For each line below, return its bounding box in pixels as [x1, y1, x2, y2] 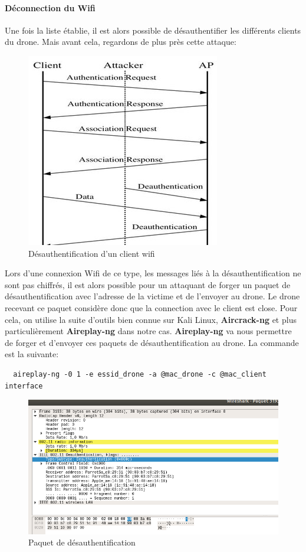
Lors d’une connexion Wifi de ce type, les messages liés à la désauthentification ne [5, 267, 301, 279]
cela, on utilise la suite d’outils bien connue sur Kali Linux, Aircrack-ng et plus [5, 313, 297, 325]
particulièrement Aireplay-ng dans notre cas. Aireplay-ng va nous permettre [5, 325, 292, 337]
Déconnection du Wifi [5, 1, 96, 14]
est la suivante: [5, 348, 59, 360]
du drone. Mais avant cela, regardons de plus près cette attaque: [5, 35, 236, 48]
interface [5, 381, 43, 390]
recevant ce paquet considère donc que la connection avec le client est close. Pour [5, 301, 298, 313]
